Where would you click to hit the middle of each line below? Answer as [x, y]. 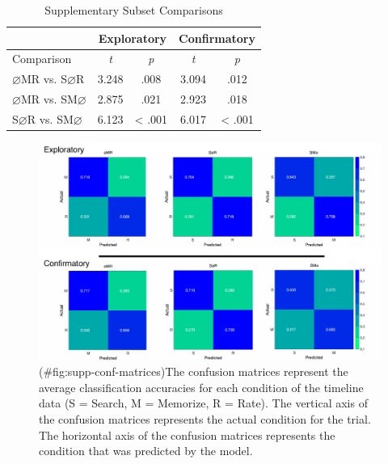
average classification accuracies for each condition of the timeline [201, 387]
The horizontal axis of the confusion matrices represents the [187, 434]
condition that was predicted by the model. [146, 451]
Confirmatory [217, 38]
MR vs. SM [49, 99]
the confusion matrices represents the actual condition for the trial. [205, 418]
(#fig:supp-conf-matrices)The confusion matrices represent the [194, 371]
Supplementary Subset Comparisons [134, 10]
